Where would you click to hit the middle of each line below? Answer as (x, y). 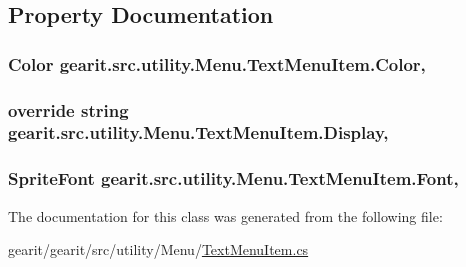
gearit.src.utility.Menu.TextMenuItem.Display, (198, 132)
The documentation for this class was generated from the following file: (225, 215)
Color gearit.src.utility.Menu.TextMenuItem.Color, (217, 63)
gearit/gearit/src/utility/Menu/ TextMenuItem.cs (158, 249)
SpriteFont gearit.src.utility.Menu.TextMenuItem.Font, (233, 178)
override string (68, 109)
